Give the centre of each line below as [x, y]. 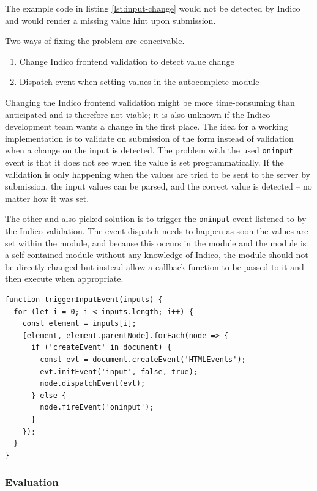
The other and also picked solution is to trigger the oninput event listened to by [156, 219]
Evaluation [32, 482]
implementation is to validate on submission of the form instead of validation [149, 138]
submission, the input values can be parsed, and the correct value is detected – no [158, 186]
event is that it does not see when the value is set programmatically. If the [144, 162]
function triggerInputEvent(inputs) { [84, 300]
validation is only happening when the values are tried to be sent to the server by [158, 174]
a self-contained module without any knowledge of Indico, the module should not [157, 255]
